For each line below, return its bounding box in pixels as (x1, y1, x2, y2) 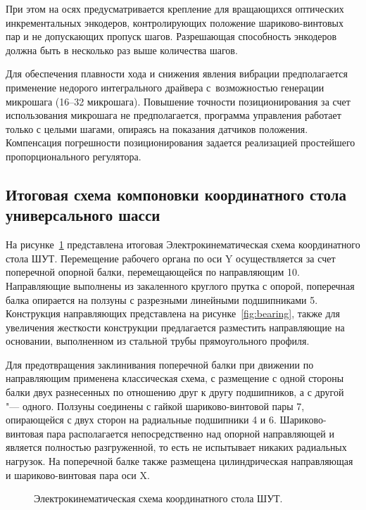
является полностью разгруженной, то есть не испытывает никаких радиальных (6, 440, 347, 454)
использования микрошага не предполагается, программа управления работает (6, 108, 341, 122)
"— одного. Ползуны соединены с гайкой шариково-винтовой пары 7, (6, 398, 305, 413)
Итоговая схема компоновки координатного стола (6, 183, 346, 205)
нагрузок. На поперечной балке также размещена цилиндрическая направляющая (6, 454, 353, 468)
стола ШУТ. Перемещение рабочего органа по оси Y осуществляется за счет (6, 250, 336, 265)
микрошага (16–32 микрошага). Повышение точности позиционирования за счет (6, 94, 351, 108)
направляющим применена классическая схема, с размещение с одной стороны (6, 371, 344, 385)
